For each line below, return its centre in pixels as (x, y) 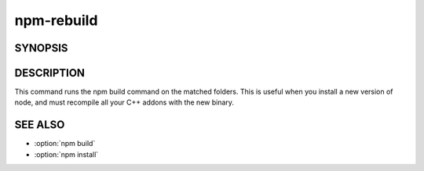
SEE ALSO (40, 125)
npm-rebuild (56, 20)
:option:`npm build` (65, 144)
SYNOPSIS (41, 48)
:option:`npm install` (66, 154)
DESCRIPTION (50, 73)
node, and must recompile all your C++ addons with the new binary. (124, 102)
